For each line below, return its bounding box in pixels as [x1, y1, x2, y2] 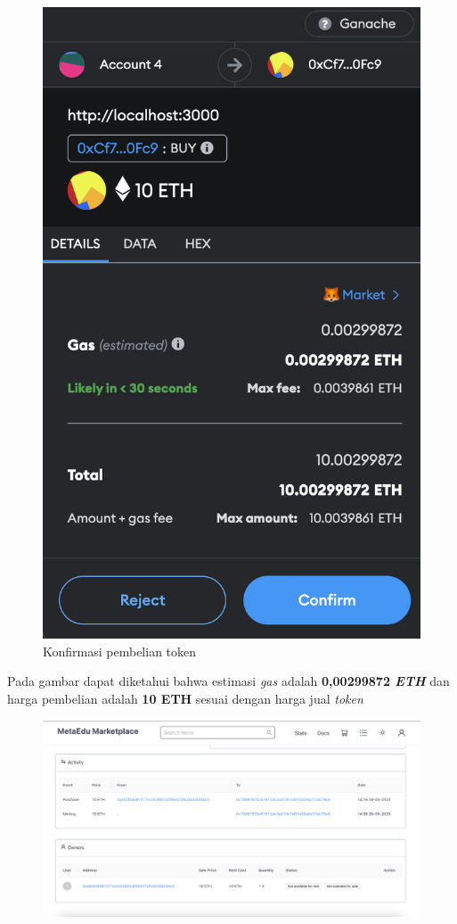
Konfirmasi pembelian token [43, 641, 197, 660]
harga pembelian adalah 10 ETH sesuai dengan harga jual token [7, 689, 363, 708]
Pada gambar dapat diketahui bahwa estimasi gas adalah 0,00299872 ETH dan [7, 672, 450, 690]
